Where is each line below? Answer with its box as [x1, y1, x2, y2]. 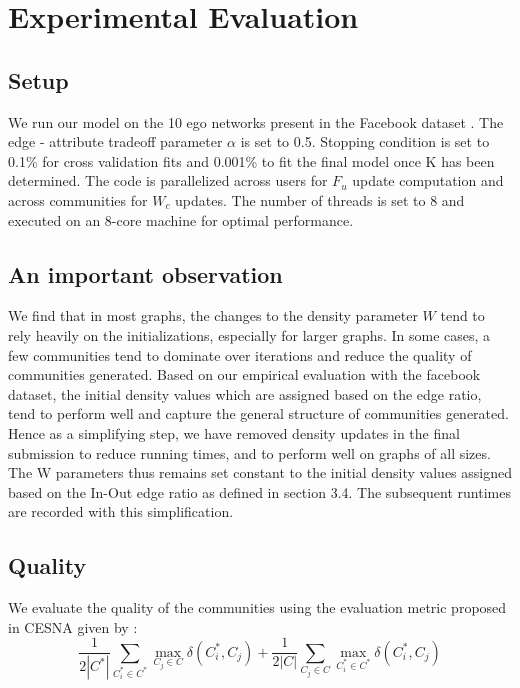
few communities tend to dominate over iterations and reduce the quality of [8, 344, 472, 365]
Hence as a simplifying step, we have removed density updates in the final [8, 422, 460, 443]
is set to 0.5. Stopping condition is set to [240, 131, 490, 152]
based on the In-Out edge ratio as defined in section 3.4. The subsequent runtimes [8, 481, 511, 502]
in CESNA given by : [8, 616, 138, 637]
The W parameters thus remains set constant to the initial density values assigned [8, 462, 512, 483]
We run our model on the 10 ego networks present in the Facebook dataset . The [8, 111, 504, 132]
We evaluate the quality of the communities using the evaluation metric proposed [8, 597, 507, 618]
